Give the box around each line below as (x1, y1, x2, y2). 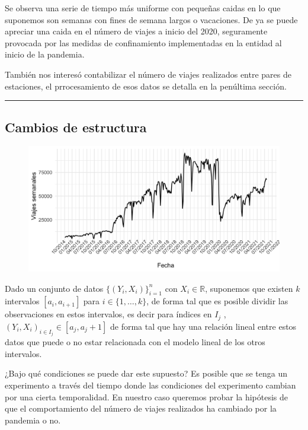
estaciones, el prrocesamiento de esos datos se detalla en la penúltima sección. (5, 79, 287, 92)
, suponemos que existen (205, 282, 293, 294)
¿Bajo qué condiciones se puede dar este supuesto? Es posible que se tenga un (5, 367, 287, 380)
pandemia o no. (5, 413, 61, 426)
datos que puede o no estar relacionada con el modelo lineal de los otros (5, 336, 265, 348)
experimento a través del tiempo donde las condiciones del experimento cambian (5, 379, 296, 391)
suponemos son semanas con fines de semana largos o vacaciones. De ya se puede (5, 13, 298, 26)
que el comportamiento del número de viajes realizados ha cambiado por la (5, 402, 277, 415)
